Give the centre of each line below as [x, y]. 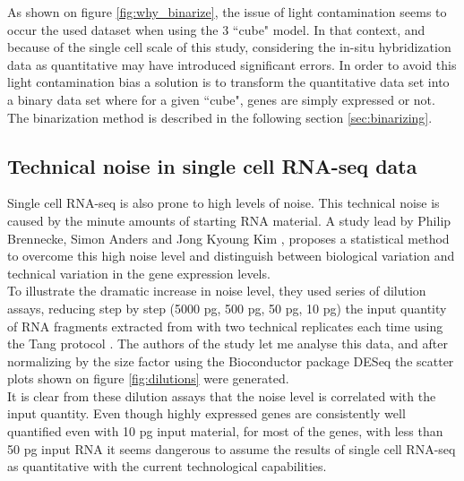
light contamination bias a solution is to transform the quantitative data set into [228, 82]
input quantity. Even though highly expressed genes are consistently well [206, 413]
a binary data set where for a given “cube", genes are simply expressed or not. [221, 99]
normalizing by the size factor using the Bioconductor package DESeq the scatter [231, 361]
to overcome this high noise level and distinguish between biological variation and [231, 256]
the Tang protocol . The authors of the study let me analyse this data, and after [228, 344]
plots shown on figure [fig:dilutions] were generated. [148, 378]
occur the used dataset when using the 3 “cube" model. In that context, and [216, 29]
